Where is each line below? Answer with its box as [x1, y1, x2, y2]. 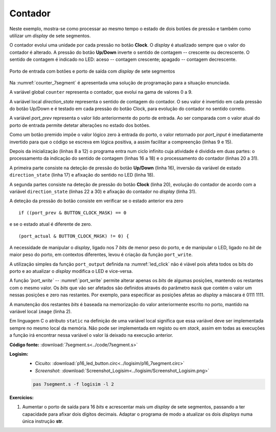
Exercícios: [9, 394, 34, 400]
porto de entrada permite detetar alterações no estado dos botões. [9, 122, 151, 128]
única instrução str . [22, 418, 64, 424]
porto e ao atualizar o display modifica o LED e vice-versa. [9, 268, 133, 274]
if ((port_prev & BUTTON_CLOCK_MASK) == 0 [18, 210, 127, 215]
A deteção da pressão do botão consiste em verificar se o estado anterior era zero [9, 198, 183, 204]
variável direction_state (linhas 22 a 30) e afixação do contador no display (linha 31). [9, 188, 197, 195]
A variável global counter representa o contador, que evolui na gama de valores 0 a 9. [9, 89, 193, 95]
